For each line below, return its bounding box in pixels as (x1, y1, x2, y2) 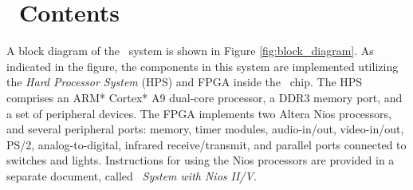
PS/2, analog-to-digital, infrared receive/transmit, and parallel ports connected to (6, 136, 407, 152)
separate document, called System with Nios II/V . (6, 167, 257, 184)
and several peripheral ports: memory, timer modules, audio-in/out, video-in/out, (6, 121, 404, 137)
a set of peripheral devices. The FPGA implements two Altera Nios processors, (6, 105, 391, 121)
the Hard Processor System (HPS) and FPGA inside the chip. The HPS (6, 73, 363, 90)
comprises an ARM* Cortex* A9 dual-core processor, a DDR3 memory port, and (6, 89, 403, 105)
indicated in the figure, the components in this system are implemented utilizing (6, 57, 399, 74)
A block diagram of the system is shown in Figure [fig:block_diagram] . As (6, 42, 374, 59)
